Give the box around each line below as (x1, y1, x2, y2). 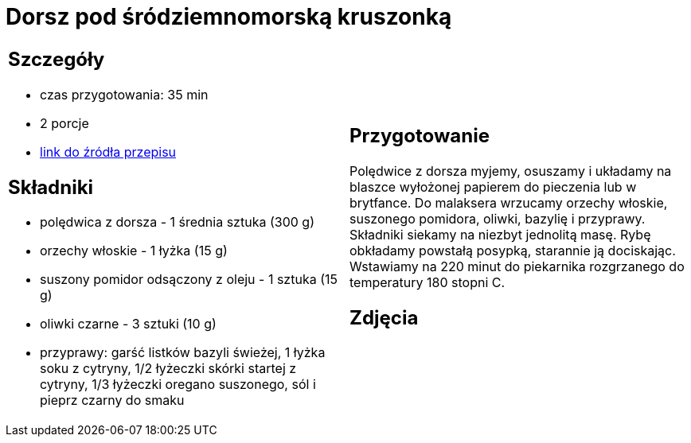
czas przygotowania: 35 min (40, 86, 209, 103)
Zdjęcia (349, 305, 419, 329)
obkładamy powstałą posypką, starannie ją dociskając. (349, 242, 676, 258)
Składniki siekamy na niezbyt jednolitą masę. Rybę (349, 226, 651, 243)
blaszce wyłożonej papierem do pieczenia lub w (349, 178, 637, 195)
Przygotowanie (349, 123, 490, 147)
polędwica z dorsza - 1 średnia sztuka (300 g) (40, 214, 314, 231)
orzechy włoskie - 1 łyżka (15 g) (40, 243, 228, 259)
